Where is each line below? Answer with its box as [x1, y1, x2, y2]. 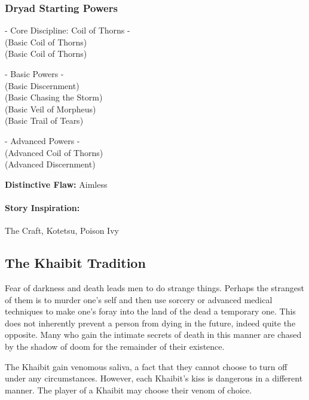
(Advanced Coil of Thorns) [5, 146, 103, 158]
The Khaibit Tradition [5, 254, 146, 272]
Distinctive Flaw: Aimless [5, 178, 108, 190]
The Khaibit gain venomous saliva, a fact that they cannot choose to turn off [5, 360, 287, 372]
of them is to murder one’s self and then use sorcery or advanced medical [5, 293, 273, 306]
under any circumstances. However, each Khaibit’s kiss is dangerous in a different [5, 372, 303, 384]
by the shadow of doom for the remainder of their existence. [5, 340, 225, 352]
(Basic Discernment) [5, 79, 79, 91]
